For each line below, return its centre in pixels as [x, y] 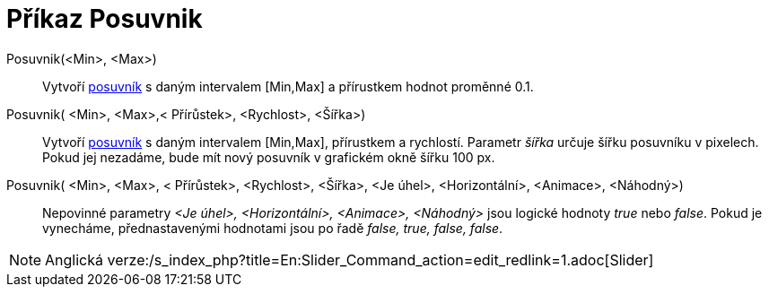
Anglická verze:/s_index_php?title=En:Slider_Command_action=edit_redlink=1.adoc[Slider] [350, 259]
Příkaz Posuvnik [105, 19]
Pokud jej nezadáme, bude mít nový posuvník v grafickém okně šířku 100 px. [269, 157]
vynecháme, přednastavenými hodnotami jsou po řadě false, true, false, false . [273, 228]
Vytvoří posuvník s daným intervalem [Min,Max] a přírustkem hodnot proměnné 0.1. [288, 86]
